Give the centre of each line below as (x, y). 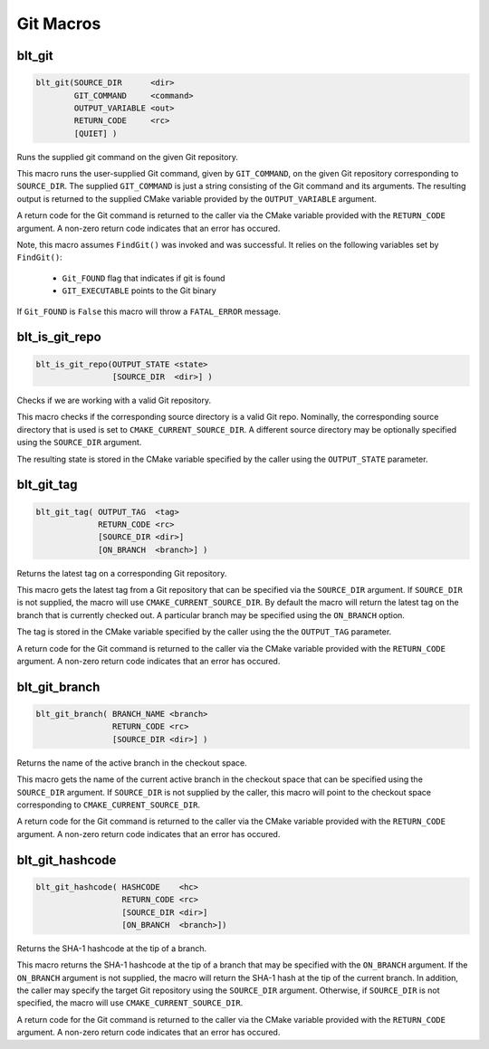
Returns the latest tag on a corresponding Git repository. (122, 573)
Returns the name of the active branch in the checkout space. (132, 763)
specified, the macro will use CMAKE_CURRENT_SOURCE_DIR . (130, 1003)
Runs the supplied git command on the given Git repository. (128, 157)
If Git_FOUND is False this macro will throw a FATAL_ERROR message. (149, 311)
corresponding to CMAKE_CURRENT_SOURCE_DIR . (109, 805)
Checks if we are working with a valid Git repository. (114, 400)
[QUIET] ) (96, 133)
